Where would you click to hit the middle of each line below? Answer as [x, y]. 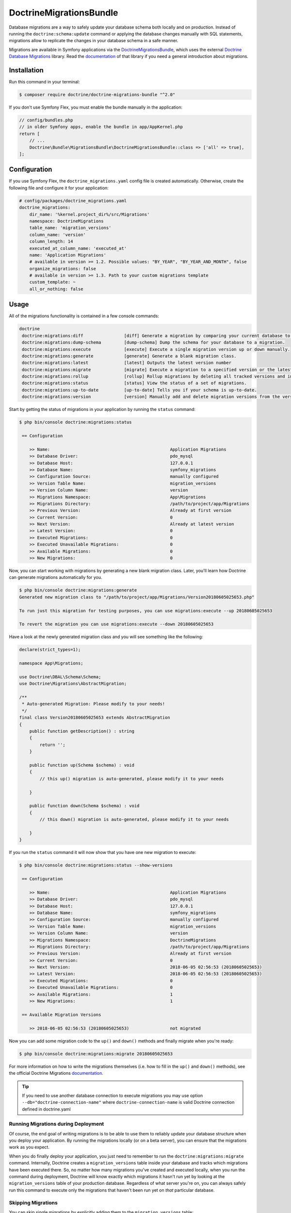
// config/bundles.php [46, 120]
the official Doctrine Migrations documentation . [56, 1073]
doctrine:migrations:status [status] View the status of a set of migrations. [134, 383]
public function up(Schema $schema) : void [82, 765]
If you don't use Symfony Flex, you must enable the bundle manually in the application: [96, 107]
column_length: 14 [51, 242]
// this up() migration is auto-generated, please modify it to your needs [132, 779]
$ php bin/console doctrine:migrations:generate [78, 590]
